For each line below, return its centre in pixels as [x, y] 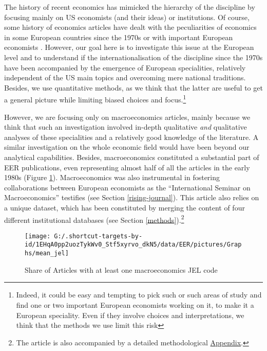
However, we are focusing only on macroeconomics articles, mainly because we [127, 117]
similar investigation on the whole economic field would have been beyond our [127, 147]
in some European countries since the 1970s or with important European [119, 37]
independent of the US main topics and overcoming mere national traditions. [125, 77]
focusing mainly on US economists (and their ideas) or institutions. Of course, [127, 17]
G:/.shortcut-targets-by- [98, 236]
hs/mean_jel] [47, 253]
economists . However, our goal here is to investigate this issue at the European [129, 47]
